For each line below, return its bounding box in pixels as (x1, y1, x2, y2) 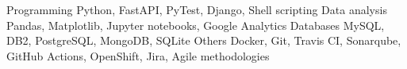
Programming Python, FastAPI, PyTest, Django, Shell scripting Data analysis (6, 2, 387, 17)
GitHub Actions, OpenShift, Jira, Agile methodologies (6, 47, 270, 64)
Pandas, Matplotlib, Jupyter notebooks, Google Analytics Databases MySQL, (6, 16, 385, 33)
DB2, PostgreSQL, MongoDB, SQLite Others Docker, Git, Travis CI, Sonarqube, (6, 32, 401, 49)
